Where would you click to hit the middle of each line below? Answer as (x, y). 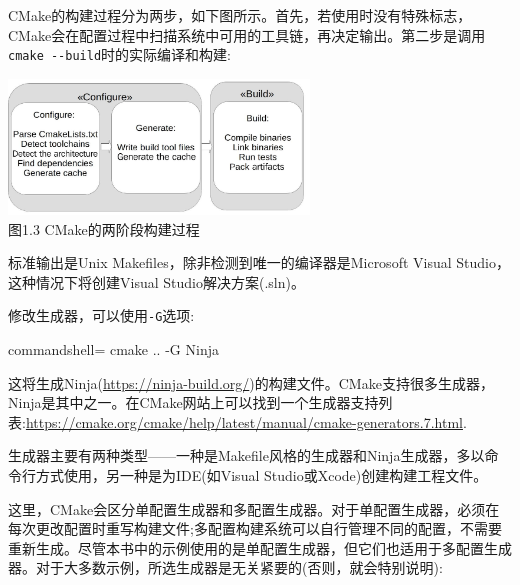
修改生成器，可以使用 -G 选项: (101, 315)
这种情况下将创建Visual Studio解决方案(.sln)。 (156, 281)
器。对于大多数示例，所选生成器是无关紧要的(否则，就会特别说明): (225, 567)
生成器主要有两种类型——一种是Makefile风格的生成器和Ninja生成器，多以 (246, 455)
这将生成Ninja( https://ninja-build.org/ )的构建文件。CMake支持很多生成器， (251, 382)
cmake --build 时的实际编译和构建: (119, 54)
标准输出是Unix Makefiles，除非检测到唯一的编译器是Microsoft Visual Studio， (259, 262)
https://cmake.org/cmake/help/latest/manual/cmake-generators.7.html (244, 421)
